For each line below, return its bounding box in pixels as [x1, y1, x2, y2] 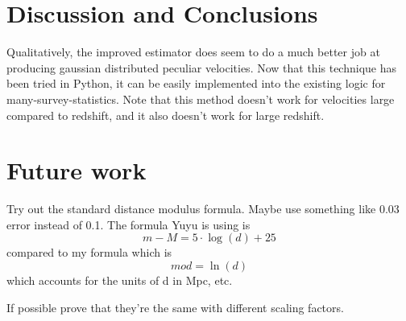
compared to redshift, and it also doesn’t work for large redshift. [6, 106, 325, 123]
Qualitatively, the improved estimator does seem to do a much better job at [6, 43, 380, 60]
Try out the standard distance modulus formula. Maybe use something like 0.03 [6, 200, 400, 217]
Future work [6, 154, 147, 187]
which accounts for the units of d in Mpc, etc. [6, 272, 233, 288]
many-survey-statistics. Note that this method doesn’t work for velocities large [6, 90, 395, 107]
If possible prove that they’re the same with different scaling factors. [6, 298, 344, 315]
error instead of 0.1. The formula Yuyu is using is [6, 216, 251, 233]
